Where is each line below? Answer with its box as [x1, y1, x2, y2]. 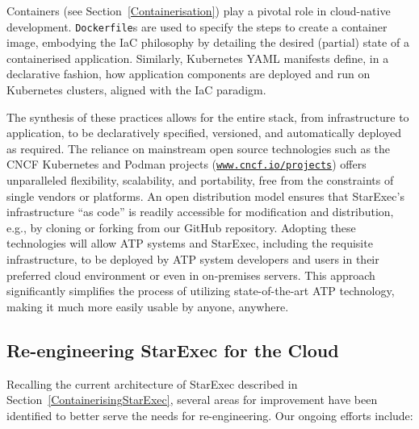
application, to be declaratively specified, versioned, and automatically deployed [6, 124, 402, 141]
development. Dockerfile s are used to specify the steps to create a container [6, 18, 388, 35]
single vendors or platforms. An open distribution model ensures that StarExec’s [6, 187, 404, 204]
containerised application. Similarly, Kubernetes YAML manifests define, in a [6, 49, 389, 66]
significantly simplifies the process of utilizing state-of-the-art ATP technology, [6, 282, 395, 299]
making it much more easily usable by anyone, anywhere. [6, 298, 289, 314]
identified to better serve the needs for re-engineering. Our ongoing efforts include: [6, 406, 413, 423]
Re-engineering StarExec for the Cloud [6, 337, 339, 362]
